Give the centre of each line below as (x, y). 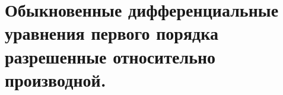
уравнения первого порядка (112, 33)
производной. (55, 79)
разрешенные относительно (110, 56)
